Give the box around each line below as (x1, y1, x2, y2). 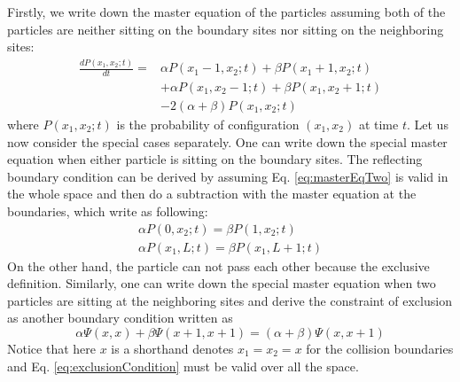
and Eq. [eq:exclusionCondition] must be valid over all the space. (7, 356, 359, 375)
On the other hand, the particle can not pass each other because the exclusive (7, 256, 430, 275)
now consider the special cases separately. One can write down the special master (7, 132, 448, 151)
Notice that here (7, 339, 96, 358)
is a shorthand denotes (111, 339, 234, 358)
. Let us (406, 115, 448, 134)
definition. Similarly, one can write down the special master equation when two (7, 274, 436, 292)
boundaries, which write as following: (7, 201, 208, 220)
